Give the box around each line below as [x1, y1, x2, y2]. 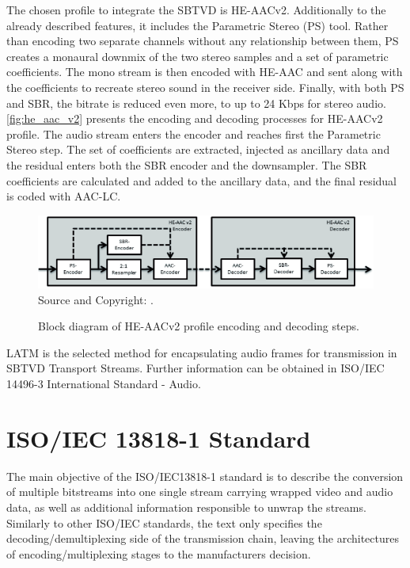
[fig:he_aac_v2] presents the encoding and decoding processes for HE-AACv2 [6, 110, 383, 127]
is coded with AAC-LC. [6, 188, 121, 204]
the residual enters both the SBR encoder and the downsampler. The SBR [6, 156, 367, 173]
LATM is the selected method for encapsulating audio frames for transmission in [6, 344, 397, 360]
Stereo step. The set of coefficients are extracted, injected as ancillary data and [6, 141, 390, 158]
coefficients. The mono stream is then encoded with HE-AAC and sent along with [6, 63, 403, 80]
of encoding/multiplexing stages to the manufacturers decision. [6, 545, 311, 562]
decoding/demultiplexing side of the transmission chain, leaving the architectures [6, 530, 399, 547]
